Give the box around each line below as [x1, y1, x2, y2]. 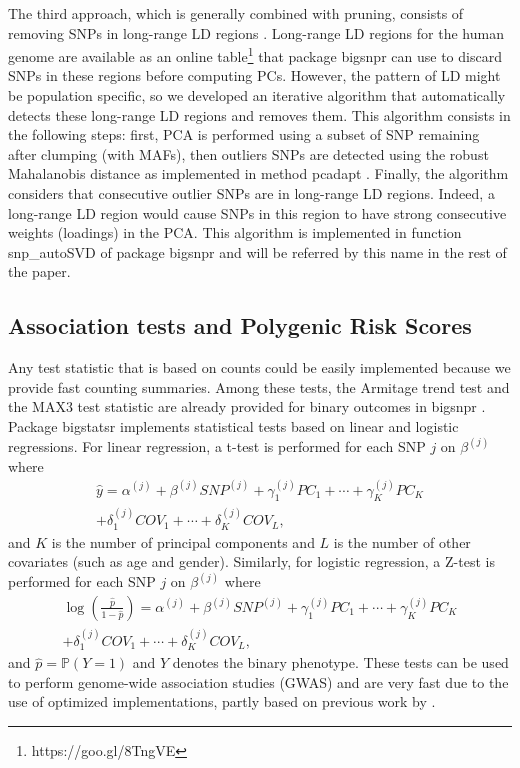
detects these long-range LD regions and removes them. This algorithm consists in [8, 104, 511, 125]
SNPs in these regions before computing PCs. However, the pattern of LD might [8, 65, 501, 86]
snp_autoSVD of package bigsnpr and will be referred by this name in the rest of [8, 241, 507, 262]
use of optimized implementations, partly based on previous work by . [8, 691, 436, 712]
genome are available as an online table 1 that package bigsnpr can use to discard [8, 43, 502, 66]
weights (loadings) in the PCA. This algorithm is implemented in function [8, 222, 462, 243]
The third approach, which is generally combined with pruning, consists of [8, 3, 464, 23]
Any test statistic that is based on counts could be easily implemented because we [8, 357, 511, 378]
